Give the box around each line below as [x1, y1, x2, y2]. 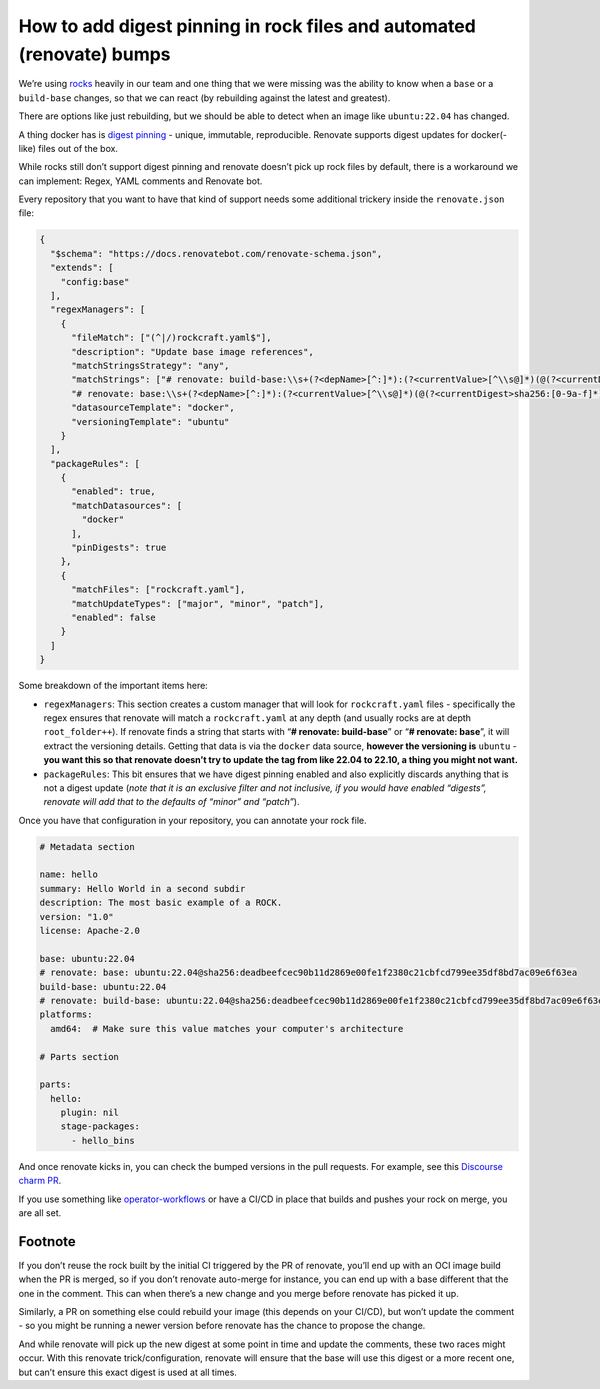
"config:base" [60, 276, 130, 287]
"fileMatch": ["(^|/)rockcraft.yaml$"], [71, 332, 272, 344]
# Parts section [39, 1051, 120, 1062]
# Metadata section [39, 841, 135, 852]
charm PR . [18, 1175, 62, 1187]
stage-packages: [60, 1121, 140, 1132]
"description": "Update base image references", [71, 346, 314, 357]
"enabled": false [71, 612, 157, 623]
